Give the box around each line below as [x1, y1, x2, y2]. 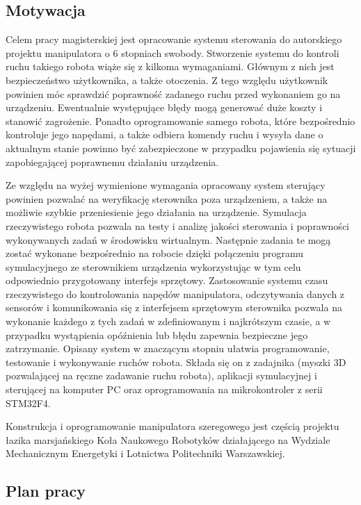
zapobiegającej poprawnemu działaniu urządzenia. [6, 154, 219, 169]
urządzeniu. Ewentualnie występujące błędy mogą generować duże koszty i [6, 100, 323, 115]
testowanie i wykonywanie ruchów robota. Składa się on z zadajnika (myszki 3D [6, 354, 346, 369]
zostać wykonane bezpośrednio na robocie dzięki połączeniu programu [6, 246, 304, 260]
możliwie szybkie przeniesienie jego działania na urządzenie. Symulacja [6, 205, 307, 220]
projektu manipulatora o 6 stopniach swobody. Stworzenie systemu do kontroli [6, 45, 339, 60]
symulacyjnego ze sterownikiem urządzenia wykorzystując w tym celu [6, 259, 301, 274]
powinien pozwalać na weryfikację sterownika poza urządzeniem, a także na [6, 191, 328, 206]
